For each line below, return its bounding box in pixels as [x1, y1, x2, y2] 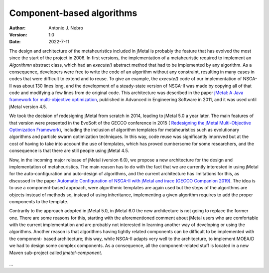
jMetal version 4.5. [9, 104, 47, 110]
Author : [9, 25, 26, 31]
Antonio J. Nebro [48, 25, 83, 31]
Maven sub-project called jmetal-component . [9, 250, 102, 256]
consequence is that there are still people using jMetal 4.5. [9, 147, 130, 154]
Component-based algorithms [9, 7, 137, 18]
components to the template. [9, 198, 69, 204]
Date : [9, 39, 21, 45]
